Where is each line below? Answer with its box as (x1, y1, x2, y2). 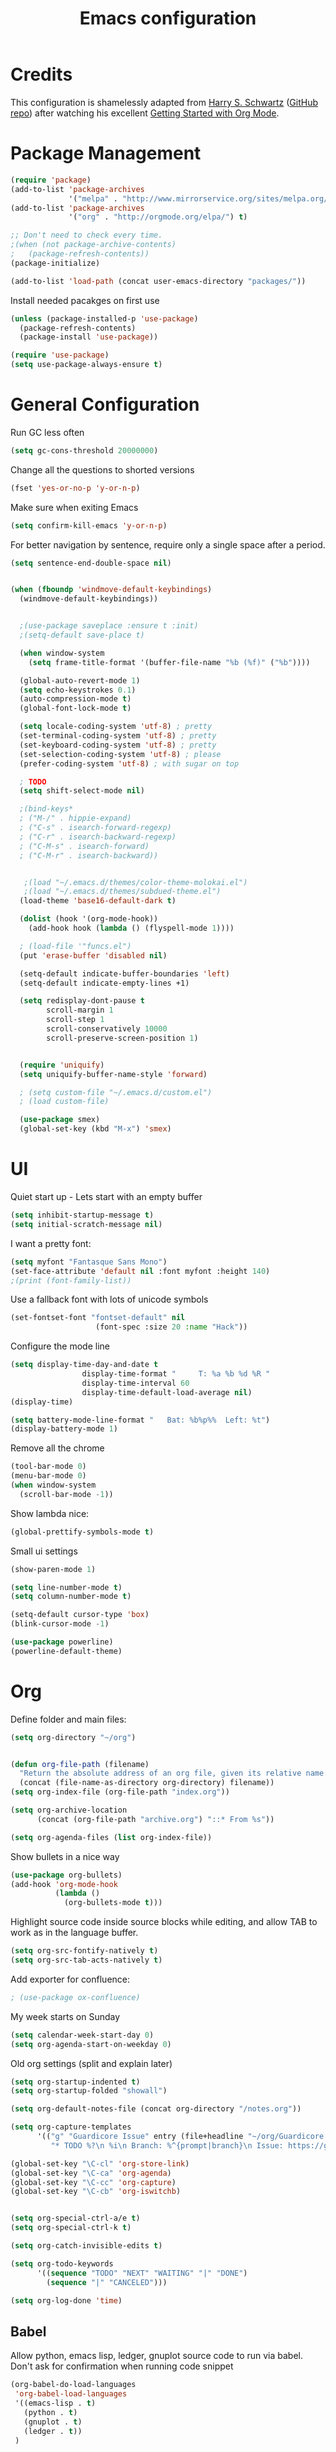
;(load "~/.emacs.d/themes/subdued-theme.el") (23, 887, 222, 897)
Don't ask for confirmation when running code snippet (10, 2360, 234, 2372)
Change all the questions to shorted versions (10, 463, 195, 476)
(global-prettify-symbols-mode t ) (10, 1527, 155, 1537)
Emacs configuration (79, 7, 257, 30)
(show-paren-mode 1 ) (10, 1564, 97, 1574)
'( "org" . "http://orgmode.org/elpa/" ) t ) (68, 212, 248, 222)
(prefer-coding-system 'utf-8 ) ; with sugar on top (19, 758, 240, 769)
